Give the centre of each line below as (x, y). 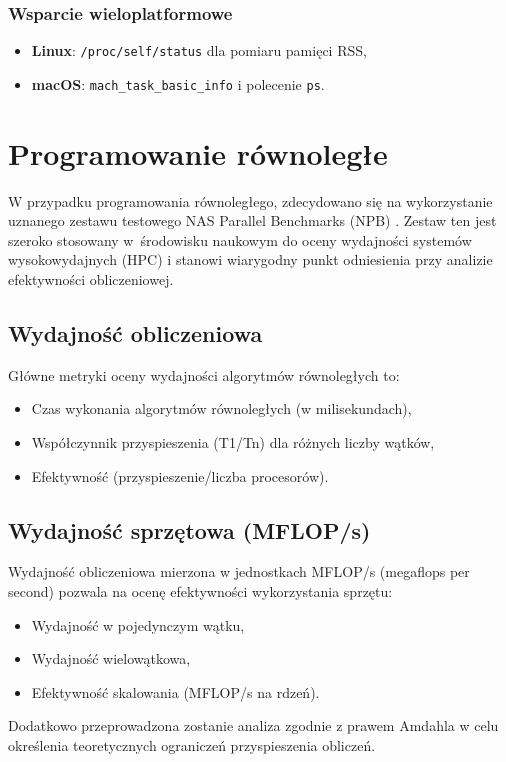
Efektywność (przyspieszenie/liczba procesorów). (180, 475)
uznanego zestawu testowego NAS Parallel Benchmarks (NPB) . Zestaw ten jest (252, 220)
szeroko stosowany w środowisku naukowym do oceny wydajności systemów (240, 239)
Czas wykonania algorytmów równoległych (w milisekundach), (221, 408)
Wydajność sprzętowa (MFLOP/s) (189, 529)
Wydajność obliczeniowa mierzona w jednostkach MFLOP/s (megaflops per (239, 571)
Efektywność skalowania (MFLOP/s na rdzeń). (175, 691)
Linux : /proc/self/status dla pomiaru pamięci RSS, (199, 50)
